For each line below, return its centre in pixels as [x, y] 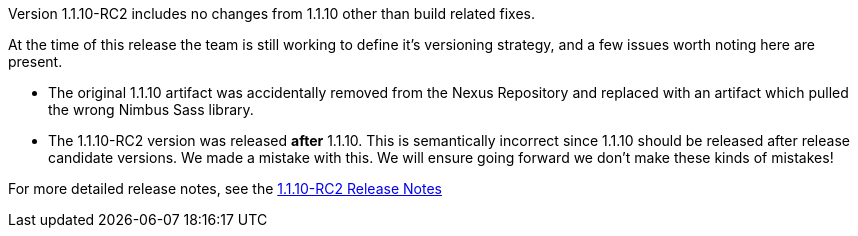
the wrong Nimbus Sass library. [151, 109]
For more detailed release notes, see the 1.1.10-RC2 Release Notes [225, 188]
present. [35, 61]
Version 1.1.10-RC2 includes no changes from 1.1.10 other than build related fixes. [272, 13]
